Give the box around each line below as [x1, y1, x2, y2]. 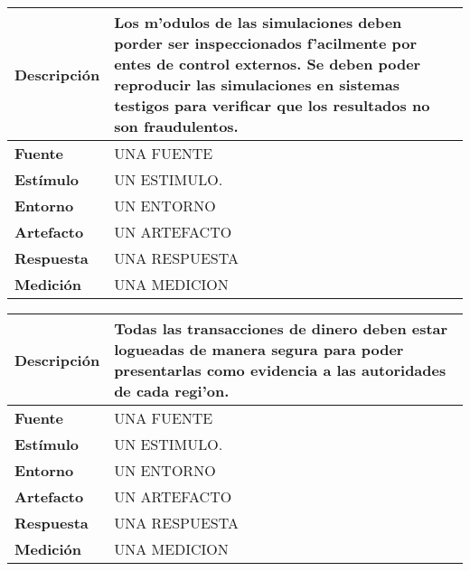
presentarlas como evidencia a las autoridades [114, 360, 446, 380]
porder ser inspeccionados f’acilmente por [114, 33, 418, 53]
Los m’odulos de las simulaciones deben [114, 12, 402, 33]
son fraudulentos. [114, 116, 239, 136]
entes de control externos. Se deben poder [114, 53, 421, 74]
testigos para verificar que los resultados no [114, 95, 430, 116]
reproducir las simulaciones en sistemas [114, 74, 400, 95]
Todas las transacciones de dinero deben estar [114, 318, 448, 339]
